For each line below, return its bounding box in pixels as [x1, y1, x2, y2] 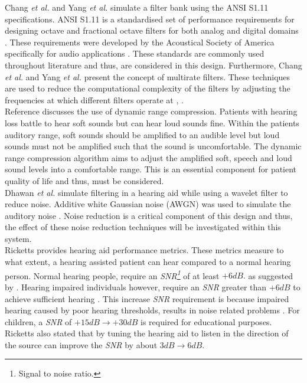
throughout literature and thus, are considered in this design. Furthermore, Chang [5, 58, 302, 71]
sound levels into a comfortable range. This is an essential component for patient [5, 163, 297, 175]
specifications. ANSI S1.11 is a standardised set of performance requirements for [5, 12, 295, 25]
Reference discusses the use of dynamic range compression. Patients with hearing [5, 105, 298, 117]
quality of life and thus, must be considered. [5, 174, 164, 186]
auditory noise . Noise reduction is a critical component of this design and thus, [5, 209, 293, 221]
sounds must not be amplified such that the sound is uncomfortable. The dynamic [5, 140, 302, 152]
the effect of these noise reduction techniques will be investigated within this [5, 221, 281, 233]
